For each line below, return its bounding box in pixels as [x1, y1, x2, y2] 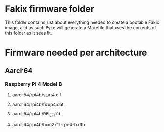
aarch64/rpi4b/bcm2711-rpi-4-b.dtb [12, 121, 85, 127]
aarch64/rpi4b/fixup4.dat [12, 101, 64, 107]
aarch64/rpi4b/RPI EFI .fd [12, 111, 60, 118]
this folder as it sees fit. [5, 30, 52, 36]
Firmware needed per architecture [5, 47, 147, 58]
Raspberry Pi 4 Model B [5, 81, 62, 88]
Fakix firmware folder [5, 3, 94, 15]
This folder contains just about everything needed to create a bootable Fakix [5, 19, 159, 25]
